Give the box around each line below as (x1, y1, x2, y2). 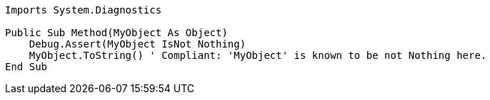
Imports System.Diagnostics (5, 4, 162, 16)
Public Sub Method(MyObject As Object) (5, 27, 228, 38)
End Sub (5, 61, 48, 72)
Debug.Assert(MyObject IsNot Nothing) (29, 38, 246, 50)
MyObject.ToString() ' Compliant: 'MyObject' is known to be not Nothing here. (29, 50, 487, 61)
